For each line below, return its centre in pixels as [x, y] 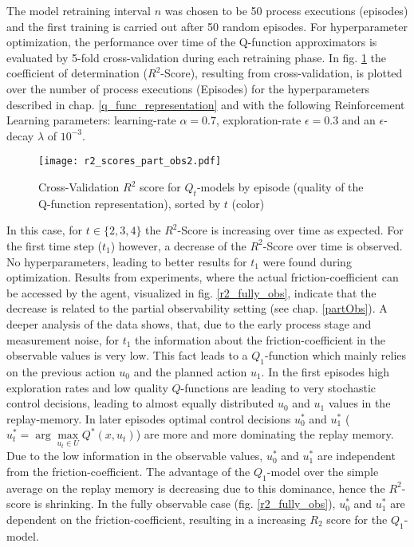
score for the [357, 519]
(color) [248, 203]
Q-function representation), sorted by [130, 203]
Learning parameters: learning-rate [91, 120]
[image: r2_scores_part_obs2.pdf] [130, 161]
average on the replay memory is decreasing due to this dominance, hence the [196, 488]
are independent [356, 456]
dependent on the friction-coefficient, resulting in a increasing [156, 519]
